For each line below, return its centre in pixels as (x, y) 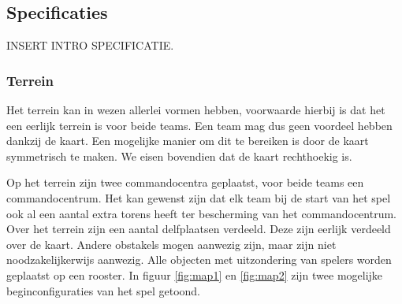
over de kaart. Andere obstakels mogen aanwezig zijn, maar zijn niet (171, 244)
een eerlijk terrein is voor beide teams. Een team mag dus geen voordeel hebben (199, 125)
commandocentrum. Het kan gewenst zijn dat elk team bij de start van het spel (199, 197)
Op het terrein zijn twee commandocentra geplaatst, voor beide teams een (185, 182)
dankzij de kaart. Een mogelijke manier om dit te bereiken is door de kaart (188, 141)
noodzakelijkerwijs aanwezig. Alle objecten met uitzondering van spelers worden (199, 260)
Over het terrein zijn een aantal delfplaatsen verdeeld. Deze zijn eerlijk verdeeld (199, 229)
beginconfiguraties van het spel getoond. (103, 290)
